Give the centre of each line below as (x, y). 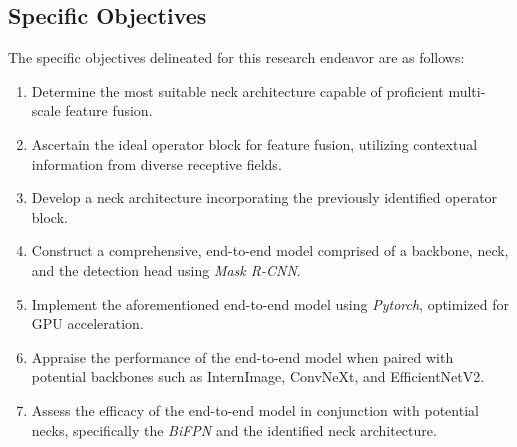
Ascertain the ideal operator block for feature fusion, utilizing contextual (254, 143)
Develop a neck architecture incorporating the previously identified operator (264, 197)
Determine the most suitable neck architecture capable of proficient (237, 90)
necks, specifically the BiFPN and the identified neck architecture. (234, 429)
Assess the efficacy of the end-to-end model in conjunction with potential (255, 409)
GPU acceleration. (87, 323)
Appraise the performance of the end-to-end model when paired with (242, 356)
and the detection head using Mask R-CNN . (166, 269)
